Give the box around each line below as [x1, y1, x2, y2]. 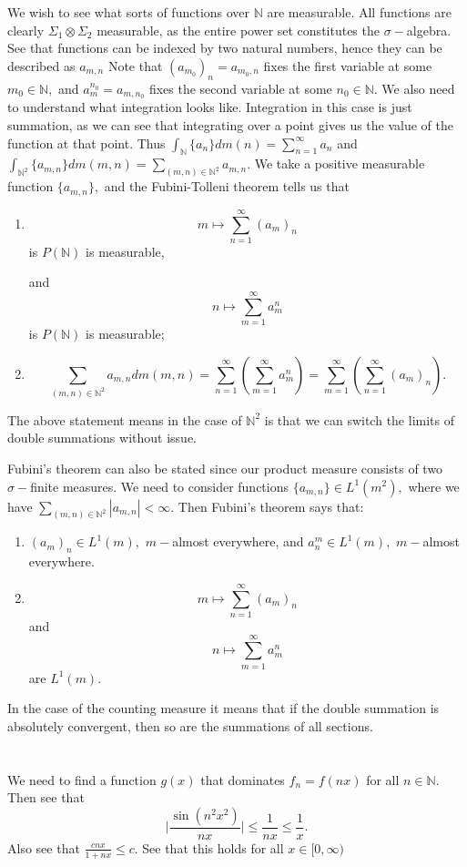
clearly [7, 20, 45, 39]
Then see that [7, 788, 85, 807]
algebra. [406, 20, 452, 39]
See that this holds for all [142, 838, 284, 857]
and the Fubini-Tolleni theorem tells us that [104, 177, 350, 196]
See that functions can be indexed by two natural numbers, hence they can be [7, 38, 442, 57]
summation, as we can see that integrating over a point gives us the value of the [7, 116, 454, 135]
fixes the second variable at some [148, 78, 332, 97]
